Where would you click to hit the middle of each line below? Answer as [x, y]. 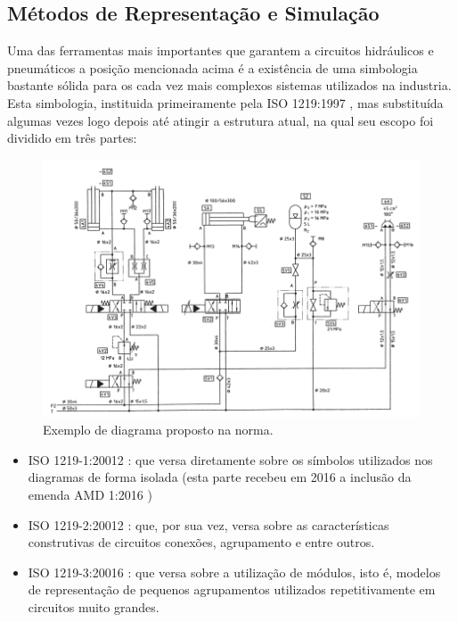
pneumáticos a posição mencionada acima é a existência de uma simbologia [213, 67]
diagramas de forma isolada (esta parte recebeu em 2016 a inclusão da [220, 477]
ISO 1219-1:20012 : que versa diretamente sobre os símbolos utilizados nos [230, 459]
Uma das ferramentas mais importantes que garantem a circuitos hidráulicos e [221, 50]
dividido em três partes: [72, 138]
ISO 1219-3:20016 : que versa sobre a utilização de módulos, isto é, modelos [234, 572]
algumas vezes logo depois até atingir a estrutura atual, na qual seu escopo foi [221, 120]
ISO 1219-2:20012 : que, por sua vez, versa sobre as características [209, 524]
